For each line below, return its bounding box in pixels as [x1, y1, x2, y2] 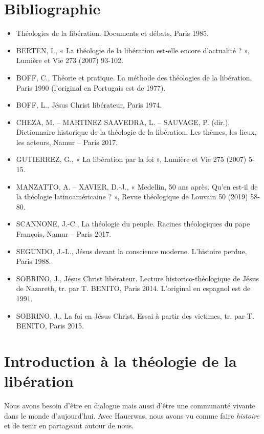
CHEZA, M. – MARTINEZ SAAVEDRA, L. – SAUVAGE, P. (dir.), [16, 116, 230, 127]
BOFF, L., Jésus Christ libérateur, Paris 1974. [16, 99, 162, 110]
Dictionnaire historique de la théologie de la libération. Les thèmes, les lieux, [16, 127, 257, 137]
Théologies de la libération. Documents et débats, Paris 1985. [16, 28, 209, 38]
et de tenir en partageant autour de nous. [4, 420, 134, 431]
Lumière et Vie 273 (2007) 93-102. [16, 55, 123, 66]
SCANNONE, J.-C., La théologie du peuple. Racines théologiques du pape [16, 218, 250, 229]
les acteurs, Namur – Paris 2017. [16, 136, 118, 147]
